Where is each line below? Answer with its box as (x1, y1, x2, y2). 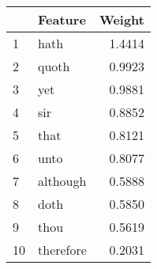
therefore (38, 241, 87, 259)
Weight (99, 10, 144, 28)
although (38, 172, 87, 190)
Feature (38, 10, 86, 28)
